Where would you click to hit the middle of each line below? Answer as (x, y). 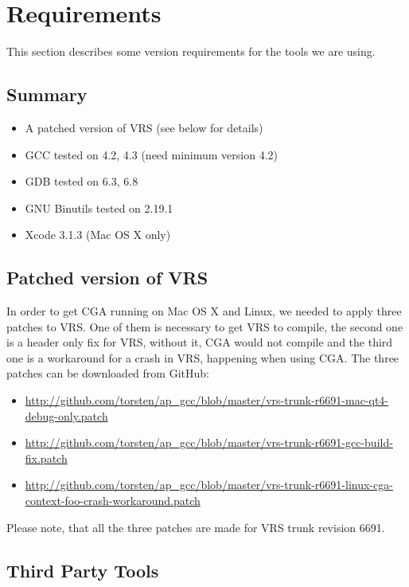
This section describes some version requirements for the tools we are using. (191, 51)
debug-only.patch (66, 415)
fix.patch (46, 458)
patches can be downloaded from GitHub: (108, 373)
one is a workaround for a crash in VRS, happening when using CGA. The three (203, 357)
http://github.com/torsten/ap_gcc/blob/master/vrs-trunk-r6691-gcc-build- (209, 442)
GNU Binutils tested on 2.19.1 (99, 207)
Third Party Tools (83, 570)
